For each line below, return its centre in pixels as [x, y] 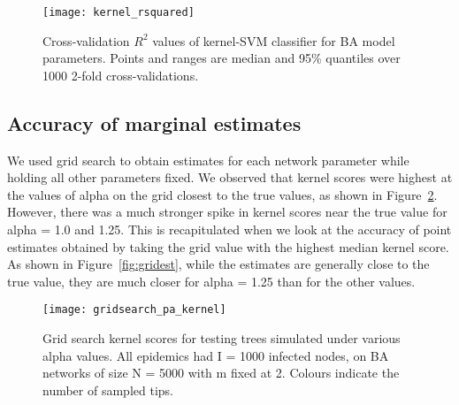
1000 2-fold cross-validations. [121, 75]
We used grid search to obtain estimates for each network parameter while [208, 160]
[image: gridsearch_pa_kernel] [134, 310]
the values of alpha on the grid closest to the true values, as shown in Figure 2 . [222, 194]
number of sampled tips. [108, 390]
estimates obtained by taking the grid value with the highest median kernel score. [228, 246]
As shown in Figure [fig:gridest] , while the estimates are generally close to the [218, 264]
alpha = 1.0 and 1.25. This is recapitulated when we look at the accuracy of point [229, 229]
